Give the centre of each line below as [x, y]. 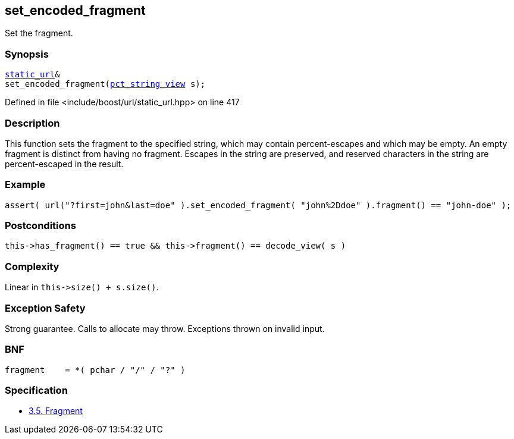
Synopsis [27, 54]
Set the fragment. [39, 33]
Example [25, 185]
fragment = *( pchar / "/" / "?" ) [95, 370]
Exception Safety [45, 308]
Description [32, 123]
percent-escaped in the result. [64, 164]
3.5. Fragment [56, 411]
